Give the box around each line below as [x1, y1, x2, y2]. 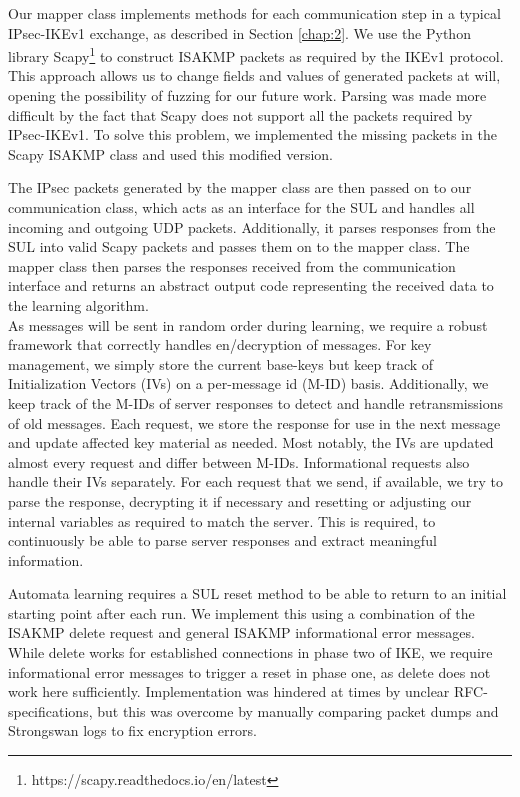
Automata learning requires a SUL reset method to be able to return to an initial [8, 583, 507, 604]
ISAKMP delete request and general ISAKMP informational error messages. [8, 622, 475, 643]
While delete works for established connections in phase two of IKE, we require [8, 642, 493, 663]
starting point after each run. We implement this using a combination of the [8, 602, 475, 623]
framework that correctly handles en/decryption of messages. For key [8, 334, 432, 355]
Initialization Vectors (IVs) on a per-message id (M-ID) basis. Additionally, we [8, 373, 489, 394]
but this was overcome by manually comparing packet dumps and [97, 700, 499, 721]
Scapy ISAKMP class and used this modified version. [8, 143, 333, 164]
